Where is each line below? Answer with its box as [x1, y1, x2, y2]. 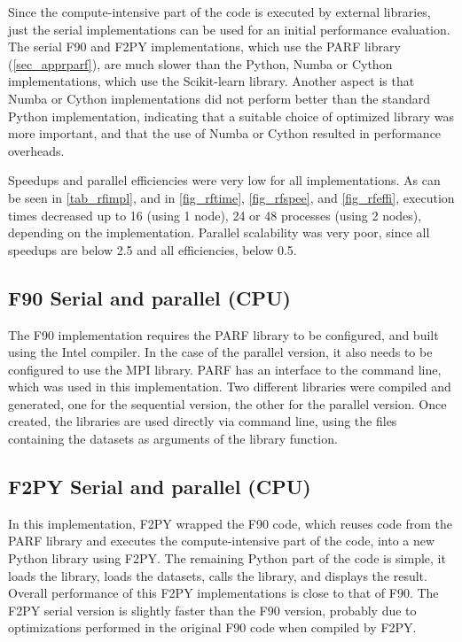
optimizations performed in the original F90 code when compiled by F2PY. [8, 618, 417, 637]
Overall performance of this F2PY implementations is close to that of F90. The [8, 584, 439, 602]
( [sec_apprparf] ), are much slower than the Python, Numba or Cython [8, 54, 393, 73]
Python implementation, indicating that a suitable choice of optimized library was [8, 106, 454, 125]
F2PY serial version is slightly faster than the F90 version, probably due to [8, 600, 417, 619]
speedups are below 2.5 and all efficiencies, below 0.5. [8, 240, 297, 259]
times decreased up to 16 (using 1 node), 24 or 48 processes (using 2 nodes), [8, 205, 422, 224]
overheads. [8, 141, 65, 159]
